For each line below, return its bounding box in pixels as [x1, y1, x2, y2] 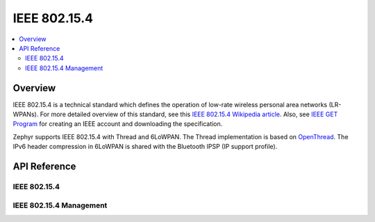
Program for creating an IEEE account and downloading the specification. [12, 120, 223, 128]
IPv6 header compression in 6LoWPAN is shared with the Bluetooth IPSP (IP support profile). [12, 143, 278, 151]
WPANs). [12, 110, 39, 118]
